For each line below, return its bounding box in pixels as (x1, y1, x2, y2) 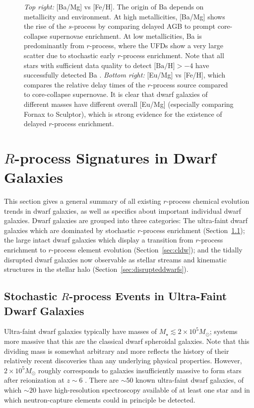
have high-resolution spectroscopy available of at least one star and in (38, 384, 250, 395)
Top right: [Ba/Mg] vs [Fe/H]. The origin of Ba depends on (24, 1, 204, 11)
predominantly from (24, 40, 84, 51)
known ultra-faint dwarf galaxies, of (135, 375, 244, 385)
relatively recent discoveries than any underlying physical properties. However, (4, 355, 242, 366)
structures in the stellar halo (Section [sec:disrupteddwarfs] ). (4, 264, 189, 274)
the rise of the (24, 21, 66, 31)
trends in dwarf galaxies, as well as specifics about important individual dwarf (4, 205, 241, 216)
